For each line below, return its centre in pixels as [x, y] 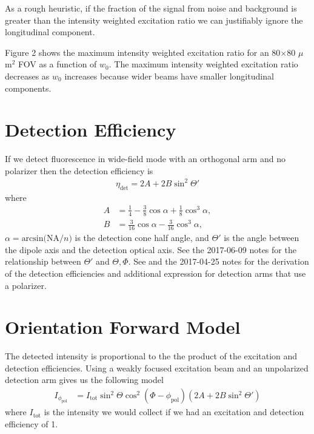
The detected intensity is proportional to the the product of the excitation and [151, 356]
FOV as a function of [58, 64]
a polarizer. [26, 285]
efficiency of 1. [32, 423]
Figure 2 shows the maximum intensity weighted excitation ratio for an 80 [143, 52]
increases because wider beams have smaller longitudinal [169, 76]
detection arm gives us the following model [84, 380]
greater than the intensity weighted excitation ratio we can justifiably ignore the [154, 20]
